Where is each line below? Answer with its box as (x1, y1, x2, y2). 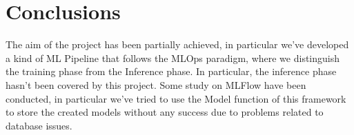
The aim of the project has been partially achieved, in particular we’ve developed (6, 37, 349, 52)
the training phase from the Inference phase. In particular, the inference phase (6, 64, 337, 79)
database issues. (6, 118, 72, 132)
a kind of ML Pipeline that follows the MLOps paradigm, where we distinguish (6, 50, 340, 65)
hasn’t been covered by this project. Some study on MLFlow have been (6, 77, 306, 92)
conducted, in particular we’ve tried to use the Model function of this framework (6, 91, 346, 105)
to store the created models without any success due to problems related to (6, 105, 324, 119)
